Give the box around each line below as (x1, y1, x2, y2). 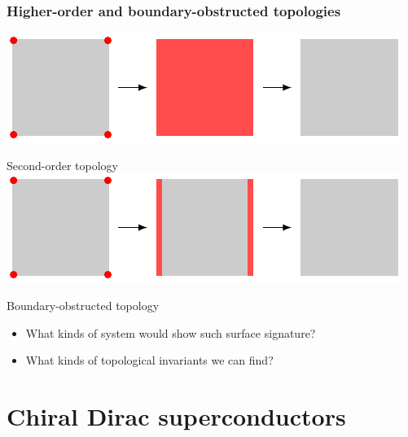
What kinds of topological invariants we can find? (25, 352, 274, 369)
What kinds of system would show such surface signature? (25, 324, 316, 341)
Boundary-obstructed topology (7, 297, 160, 313)
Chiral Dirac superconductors (7, 399, 346, 432)
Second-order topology (7, 156, 118, 173)
